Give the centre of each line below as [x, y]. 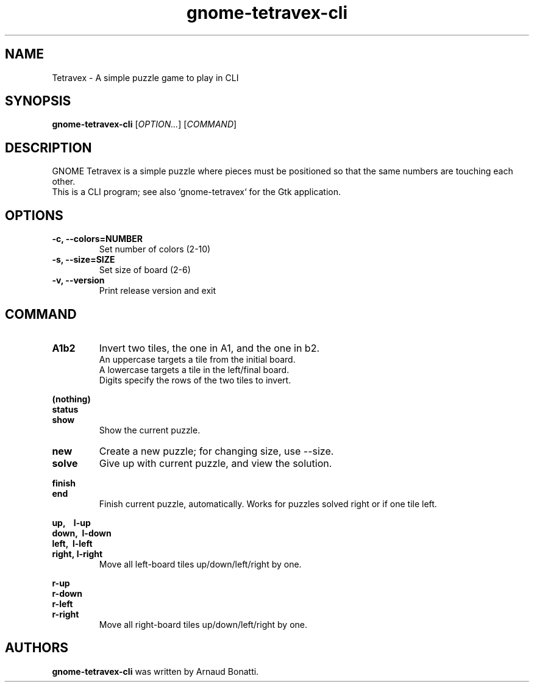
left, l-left [72, 543]
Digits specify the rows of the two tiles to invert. [195, 380]
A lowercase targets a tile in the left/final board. [194, 369]
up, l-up [71, 522]
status [65, 409]
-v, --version [78, 280]
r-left [62, 603]
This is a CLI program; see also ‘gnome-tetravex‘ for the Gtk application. [196, 192]
